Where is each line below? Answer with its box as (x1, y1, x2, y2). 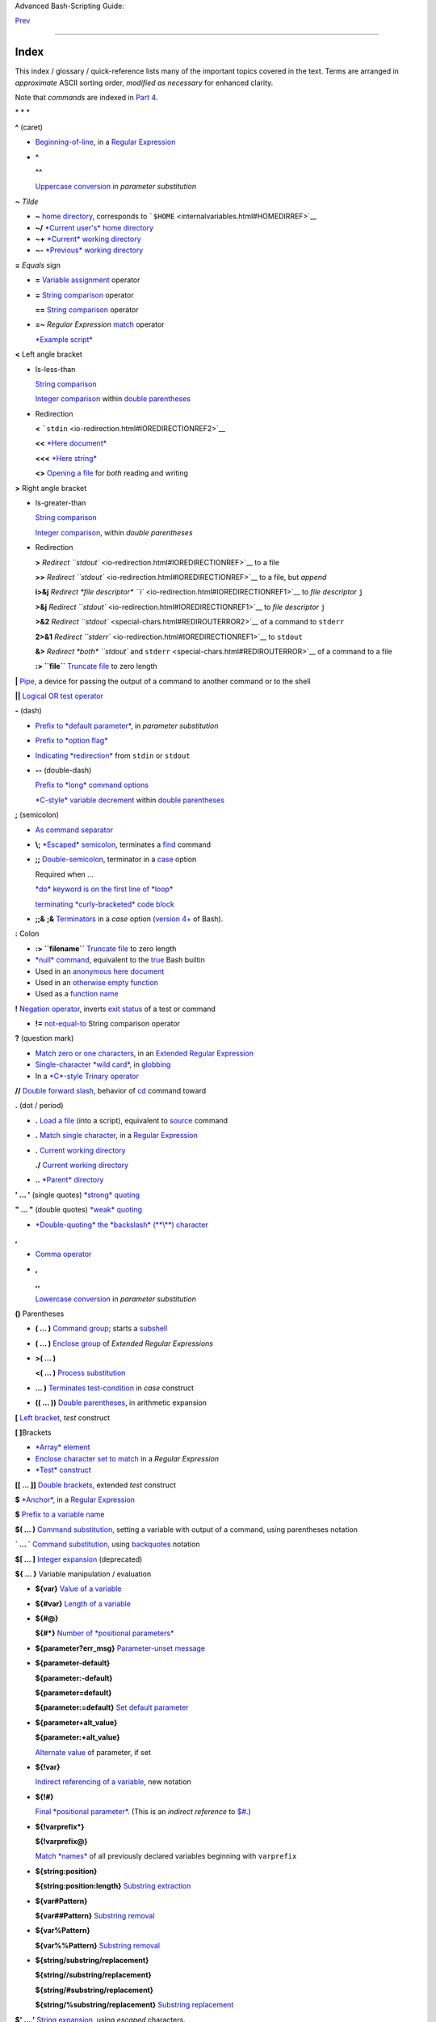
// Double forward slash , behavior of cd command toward (15, 1086, 206, 1096)
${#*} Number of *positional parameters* (35, 1628, 174, 1638)
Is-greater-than (35, 498, 86, 508)
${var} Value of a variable (35, 1584, 122, 1593)
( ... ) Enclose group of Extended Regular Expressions (35, 1339, 214, 1348)
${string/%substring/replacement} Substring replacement (35, 2000, 234, 2010)
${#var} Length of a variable (35, 1598, 131, 1609)
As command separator (35, 825, 113, 835)
